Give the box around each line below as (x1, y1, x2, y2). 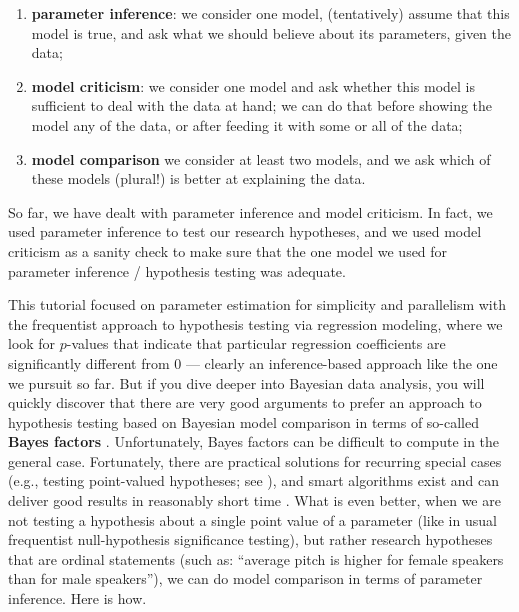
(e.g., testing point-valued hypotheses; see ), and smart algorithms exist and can (8, 470, 499, 491)
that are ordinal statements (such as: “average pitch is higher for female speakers (8, 548, 504, 569)
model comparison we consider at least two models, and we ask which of (31, 148, 491, 169)
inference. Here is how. (8, 588, 147, 609)
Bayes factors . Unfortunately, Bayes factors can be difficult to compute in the (8, 431, 500, 452)
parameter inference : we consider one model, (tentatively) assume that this (31, 3, 510, 23)
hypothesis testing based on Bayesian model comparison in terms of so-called (8, 411, 480, 432)
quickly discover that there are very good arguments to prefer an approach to (8, 392, 482, 413)
